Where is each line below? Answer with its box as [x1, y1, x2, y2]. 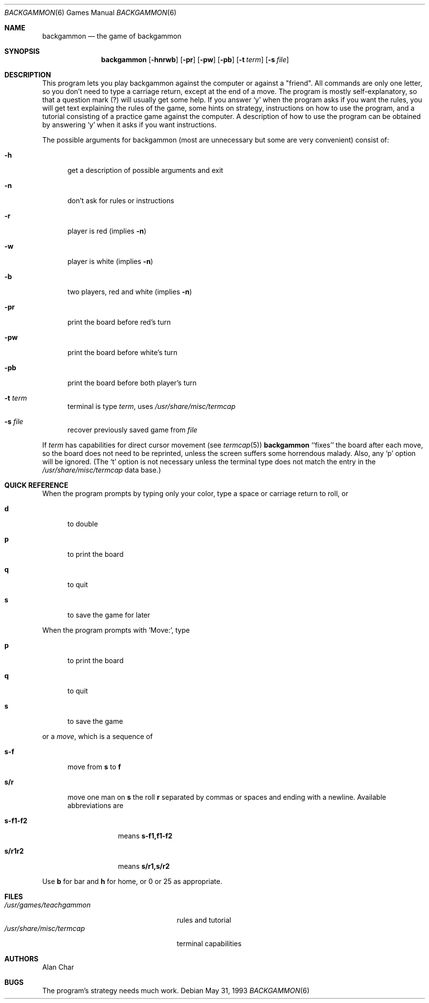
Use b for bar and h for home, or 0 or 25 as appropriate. [42, 877, 223, 885]
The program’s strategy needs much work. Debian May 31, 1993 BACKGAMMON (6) [42, 986, 310, 995]
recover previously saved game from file [68, 426, 198, 434]
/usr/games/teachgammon [4, 901, 91, 909]
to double [68, 520, 98, 528]
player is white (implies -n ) [68, 257, 153, 265]
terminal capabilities [177, 939, 242, 948]
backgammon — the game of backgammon [42, 32, 181, 40]
